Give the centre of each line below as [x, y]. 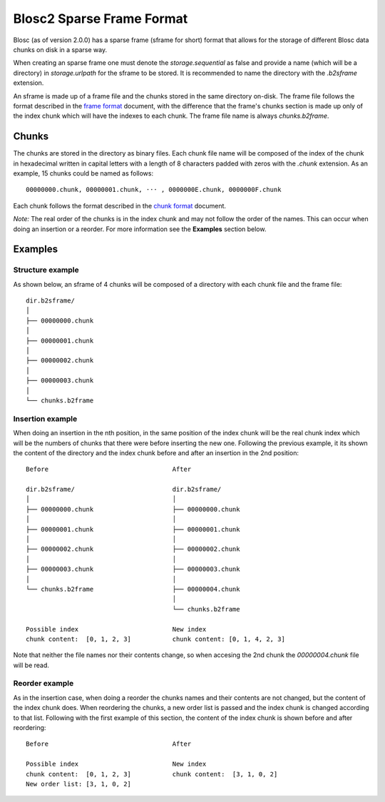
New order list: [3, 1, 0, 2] [79, 784]
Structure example [46, 270]
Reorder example [43, 684]
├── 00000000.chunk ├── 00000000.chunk [133, 509]
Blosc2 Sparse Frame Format [101, 19]
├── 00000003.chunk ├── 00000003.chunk [133, 569]
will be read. [31, 665]
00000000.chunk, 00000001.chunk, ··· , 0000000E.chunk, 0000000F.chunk [154, 190]
